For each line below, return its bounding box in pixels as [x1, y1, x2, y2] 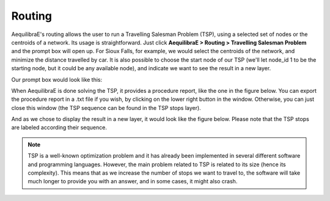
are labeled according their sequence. [11, 124, 107, 131]
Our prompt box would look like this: [11, 76, 103, 83]
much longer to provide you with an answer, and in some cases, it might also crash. [28, 178, 238, 185]
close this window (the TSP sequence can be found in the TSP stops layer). [11, 104, 201, 111]
